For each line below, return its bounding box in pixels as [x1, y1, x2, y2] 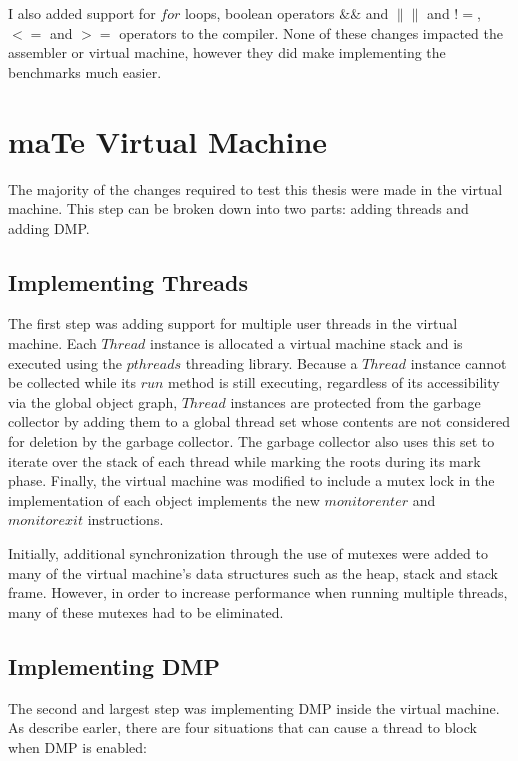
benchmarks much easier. [8, 61, 162, 82]
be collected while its [8, 372, 137, 393]
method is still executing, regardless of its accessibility [168, 372, 500, 393]
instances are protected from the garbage [230, 391, 481, 412]
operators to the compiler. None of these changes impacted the [119, 22, 503, 43]
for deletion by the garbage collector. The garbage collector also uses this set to [8, 431, 495, 452]
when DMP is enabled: [8, 736, 147, 757]
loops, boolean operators [184, 3, 335, 23]
